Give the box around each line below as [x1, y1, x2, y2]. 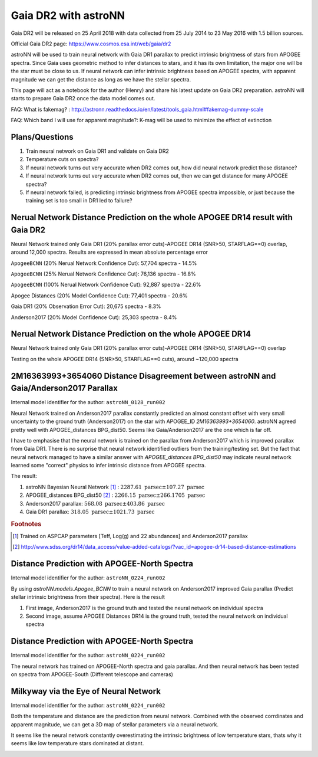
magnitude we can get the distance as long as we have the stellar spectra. [11, 76, 191, 83]
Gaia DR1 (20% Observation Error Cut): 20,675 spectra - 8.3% [11, 303, 161, 310]
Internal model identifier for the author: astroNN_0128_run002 [11, 399, 165, 406]
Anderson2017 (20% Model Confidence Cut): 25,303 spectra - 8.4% [11, 313, 177, 321]
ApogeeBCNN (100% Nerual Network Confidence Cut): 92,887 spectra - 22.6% [11, 281, 201, 289]
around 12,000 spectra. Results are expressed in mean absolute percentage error [11, 248, 208, 256]
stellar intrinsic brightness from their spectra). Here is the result [11, 594, 165, 601]
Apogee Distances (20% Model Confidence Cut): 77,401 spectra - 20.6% [11, 292, 188, 299]
